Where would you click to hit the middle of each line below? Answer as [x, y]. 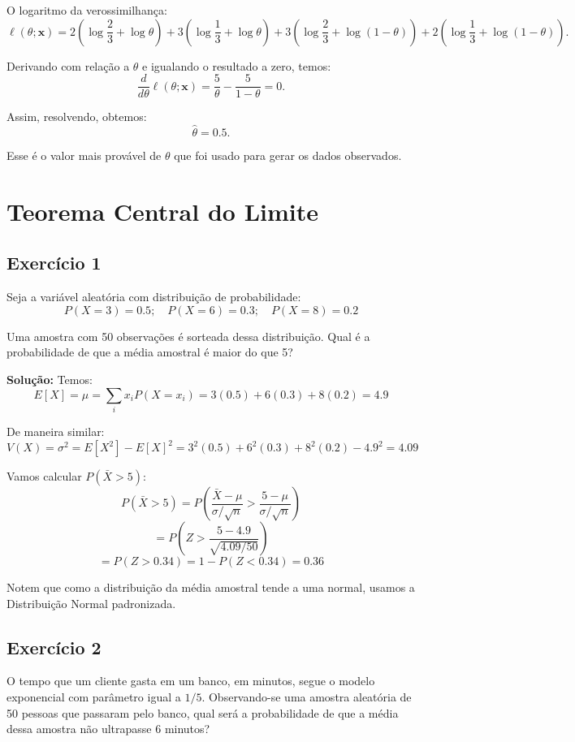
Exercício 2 [54, 647]
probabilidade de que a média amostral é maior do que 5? [150, 352]
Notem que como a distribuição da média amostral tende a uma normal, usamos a [211, 587]
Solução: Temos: [50, 380]
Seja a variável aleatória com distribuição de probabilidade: [154, 297]
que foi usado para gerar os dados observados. [288, 155]
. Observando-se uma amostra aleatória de [307, 697]
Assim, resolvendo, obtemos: [77, 116]
